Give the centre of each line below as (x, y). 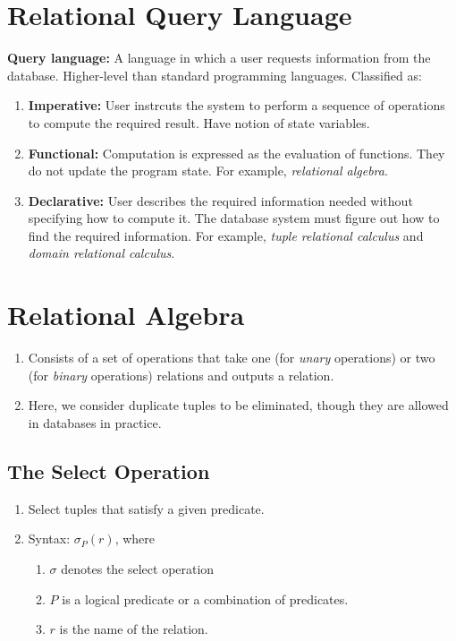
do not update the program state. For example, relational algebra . (208, 171)
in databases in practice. (95, 422)
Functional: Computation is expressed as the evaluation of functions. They (236, 153)
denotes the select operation (138, 568)
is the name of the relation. (134, 629)
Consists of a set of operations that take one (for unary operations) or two (232, 358)
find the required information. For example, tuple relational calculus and (226, 235)
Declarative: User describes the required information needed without (220, 200)
